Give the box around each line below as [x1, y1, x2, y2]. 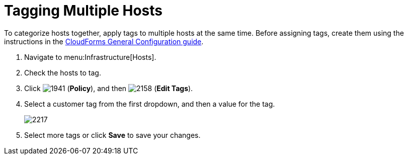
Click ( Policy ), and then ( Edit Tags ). [24, 84, 193, 93]
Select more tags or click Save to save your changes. [24, 130, 201, 139]
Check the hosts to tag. [24, 68, 101, 77]
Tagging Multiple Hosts [4, 2, 163, 19]
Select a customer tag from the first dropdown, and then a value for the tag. [24, 99, 275, 108]
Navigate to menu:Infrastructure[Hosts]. [24, 52, 156, 61]
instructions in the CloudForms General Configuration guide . [4, 37, 204, 46]
